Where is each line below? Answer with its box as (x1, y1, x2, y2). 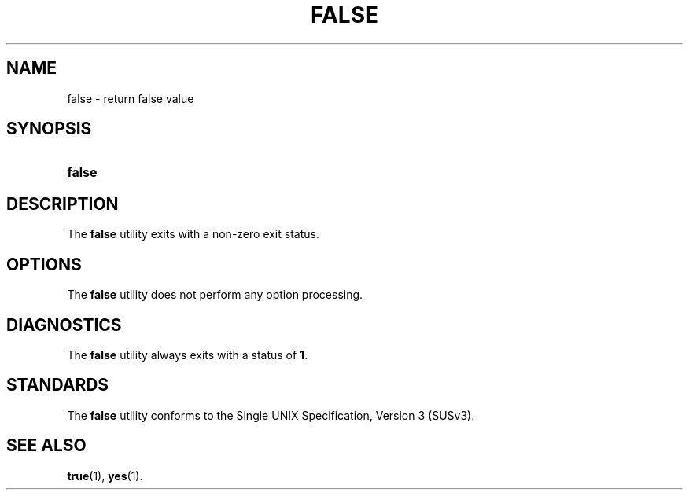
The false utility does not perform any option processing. (67, 288, 363, 302)
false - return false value (67, 91, 194, 105)
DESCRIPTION (6, 193, 119, 214)
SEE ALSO (6, 435, 87, 456)
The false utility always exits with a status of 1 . (67, 347, 308, 362)
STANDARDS (6, 375, 109, 395)
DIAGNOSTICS (6, 314, 122, 335)
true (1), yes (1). (67, 468, 143, 483)
